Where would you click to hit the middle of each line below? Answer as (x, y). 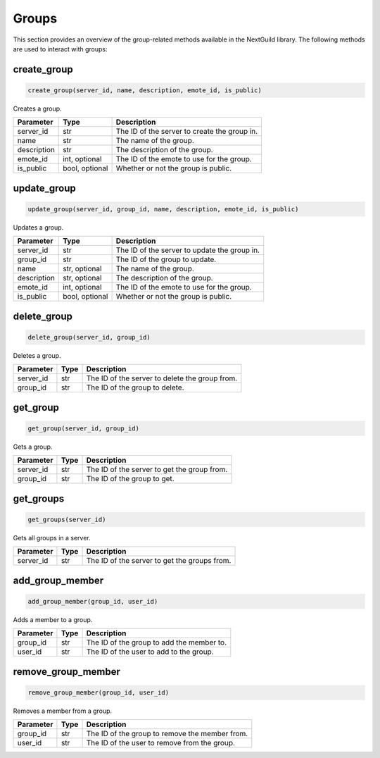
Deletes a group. (37, 355)
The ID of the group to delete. (135, 387)
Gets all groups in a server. (52, 538)
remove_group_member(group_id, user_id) (98, 692)
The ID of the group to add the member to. (157, 642)
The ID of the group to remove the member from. (167, 734)
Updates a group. (38, 227)
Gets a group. (33, 447)
